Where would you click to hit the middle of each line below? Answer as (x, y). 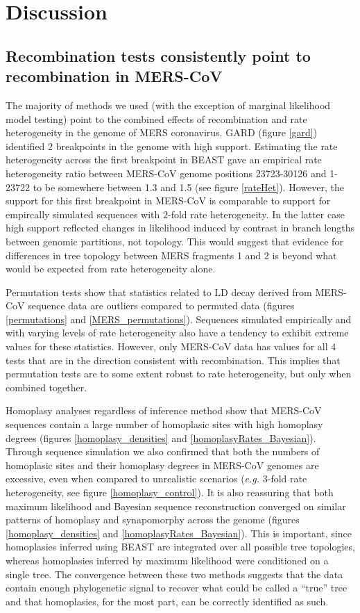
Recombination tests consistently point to (158, 55)
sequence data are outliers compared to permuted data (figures (161, 305)
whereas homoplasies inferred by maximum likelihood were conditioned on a (167, 560)
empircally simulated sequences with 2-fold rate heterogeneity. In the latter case (175, 214)
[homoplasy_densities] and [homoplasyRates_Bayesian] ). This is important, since (179, 533)
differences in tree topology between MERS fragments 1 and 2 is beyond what (171, 255)
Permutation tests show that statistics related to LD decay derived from (159, 292)
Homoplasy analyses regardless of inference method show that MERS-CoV (164, 410)
